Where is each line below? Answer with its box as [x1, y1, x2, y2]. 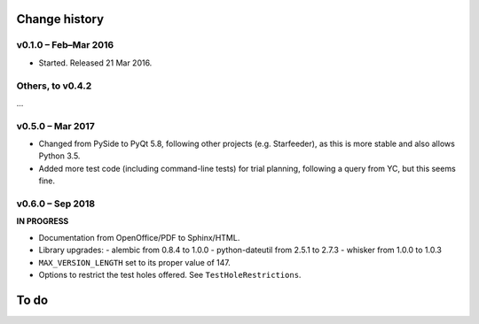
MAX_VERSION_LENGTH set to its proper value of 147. [38, 257, 231, 267]
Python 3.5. [38, 150, 81, 161]
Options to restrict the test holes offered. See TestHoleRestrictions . [38, 269, 302, 280]
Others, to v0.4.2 [16, 80, 92, 92]
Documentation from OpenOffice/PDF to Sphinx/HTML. [38, 232, 240, 243]
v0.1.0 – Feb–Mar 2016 [16, 39, 114, 51]
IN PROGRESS [16, 216, 69, 227]
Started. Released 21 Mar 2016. [38, 58, 153, 68]
